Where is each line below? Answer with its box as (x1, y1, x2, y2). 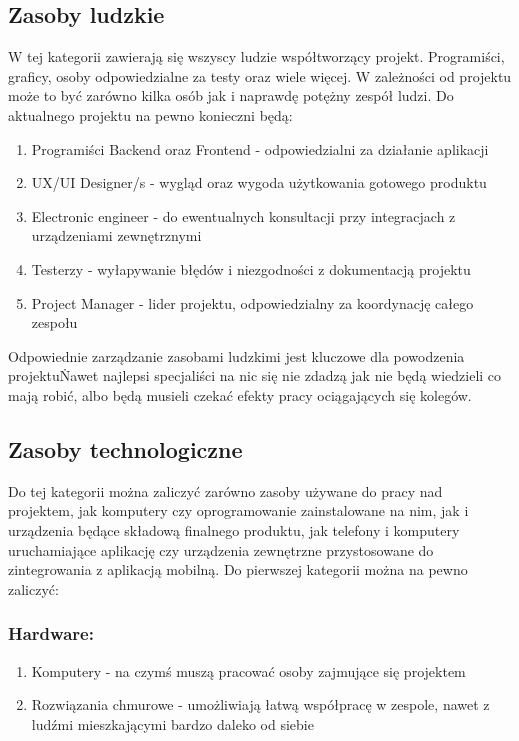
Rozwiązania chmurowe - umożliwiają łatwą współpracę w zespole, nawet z (31, 694, 490, 715)
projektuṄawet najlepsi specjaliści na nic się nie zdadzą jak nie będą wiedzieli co (8, 365, 502, 386)
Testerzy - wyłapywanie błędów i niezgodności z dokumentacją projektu (31, 258, 471, 279)
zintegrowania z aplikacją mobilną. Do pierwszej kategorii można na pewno (8, 559, 468, 580)
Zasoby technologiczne (8, 433, 243, 464)
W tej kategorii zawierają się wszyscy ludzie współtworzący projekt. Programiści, (8, 46, 505, 67)
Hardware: (8, 621, 94, 646)
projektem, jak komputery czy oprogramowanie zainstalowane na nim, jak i (8, 500, 469, 521)
